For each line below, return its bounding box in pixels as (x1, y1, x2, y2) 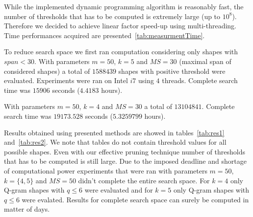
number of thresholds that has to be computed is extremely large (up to (4, 11, 221, 21)
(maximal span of (179, 56, 231, 66)
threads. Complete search (162, 75, 238, 86)
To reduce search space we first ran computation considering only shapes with (4, 46, 238, 57)
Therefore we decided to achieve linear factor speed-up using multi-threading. (4, 21, 237, 31)
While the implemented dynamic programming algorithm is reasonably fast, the (4, 1, 244, 11)
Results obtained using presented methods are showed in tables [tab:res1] (4, 127, 225, 137)
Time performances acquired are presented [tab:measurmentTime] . (4, 30, 205, 40)
